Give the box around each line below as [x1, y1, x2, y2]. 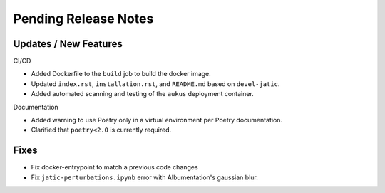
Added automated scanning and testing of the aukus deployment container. [31, 90, 255, 98]
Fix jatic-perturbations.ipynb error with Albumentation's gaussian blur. [31, 173, 258, 182]
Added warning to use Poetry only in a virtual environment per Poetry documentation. [31, 116, 283, 125]
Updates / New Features [13, 38, 123, 50]
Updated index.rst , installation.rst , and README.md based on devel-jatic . [31, 79, 280, 88]
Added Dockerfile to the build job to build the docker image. [31, 70, 212, 78]
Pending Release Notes [13, 11, 154, 26]
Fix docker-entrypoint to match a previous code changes [31, 163, 199, 172]
